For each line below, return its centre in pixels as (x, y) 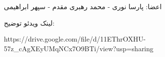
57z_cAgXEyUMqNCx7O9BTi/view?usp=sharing (79, 48)
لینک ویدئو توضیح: (29, 22)
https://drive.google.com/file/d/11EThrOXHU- (75, 39)
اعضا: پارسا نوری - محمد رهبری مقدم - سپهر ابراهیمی (83, 6)
